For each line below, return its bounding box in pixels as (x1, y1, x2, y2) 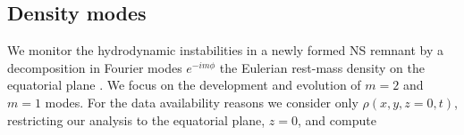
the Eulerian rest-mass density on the (219, 58, 426, 76)
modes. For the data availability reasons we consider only (45, 92, 359, 111)
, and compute (298, 110, 376, 129)
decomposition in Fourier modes (7, 58, 182, 76)
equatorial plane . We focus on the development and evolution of (7, 75, 361, 94)
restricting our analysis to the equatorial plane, (7, 110, 266, 129)
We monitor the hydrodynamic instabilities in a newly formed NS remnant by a (7, 41, 444, 60)
